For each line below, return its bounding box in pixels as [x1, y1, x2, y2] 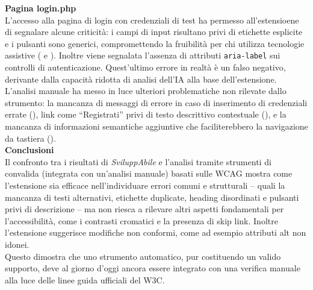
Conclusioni [5, 143, 54, 156]
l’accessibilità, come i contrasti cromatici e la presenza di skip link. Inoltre [5, 214, 278, 227]
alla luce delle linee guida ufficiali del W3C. [5, 273, 165, 286]
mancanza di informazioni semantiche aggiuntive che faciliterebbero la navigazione [5, 120, 308, 132]
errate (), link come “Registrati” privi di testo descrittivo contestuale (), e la [5, 108, 287, 121]
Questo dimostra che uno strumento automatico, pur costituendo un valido [5, 250, 281, 262]
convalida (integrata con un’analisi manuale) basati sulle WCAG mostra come [5, 167, 293, 180]
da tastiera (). [5, 131, 56, 144]
